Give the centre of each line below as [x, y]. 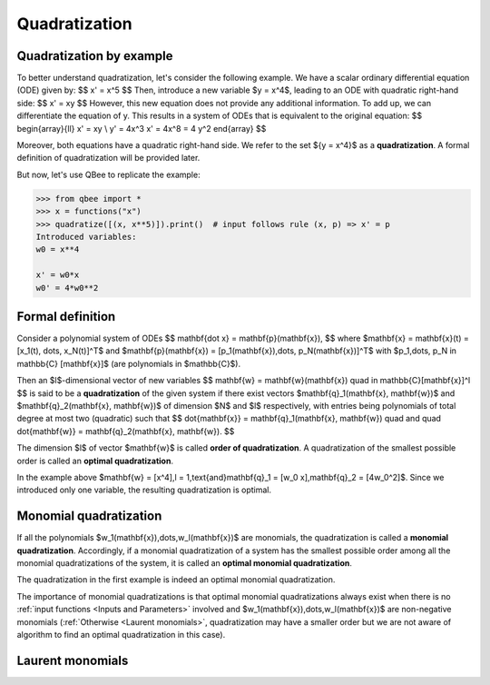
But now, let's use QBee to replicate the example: [108, 174]
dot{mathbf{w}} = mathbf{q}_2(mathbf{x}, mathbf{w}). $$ [126, 431]
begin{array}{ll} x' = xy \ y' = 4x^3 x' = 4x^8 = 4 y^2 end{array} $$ [142, 128]
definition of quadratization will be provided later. [108, 158]
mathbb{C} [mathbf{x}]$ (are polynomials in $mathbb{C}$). [128, 363]
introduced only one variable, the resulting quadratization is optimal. [144, 490]
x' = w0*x [58, 275]
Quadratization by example [95, 56]
